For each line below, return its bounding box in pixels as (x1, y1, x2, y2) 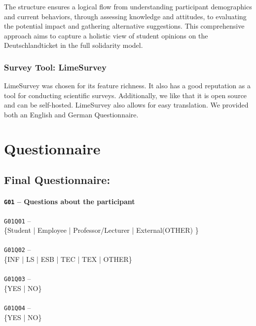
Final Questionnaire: (4, 172, 110, 187)
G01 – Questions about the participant (4, 196, 135, 207)
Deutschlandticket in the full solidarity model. (4, 40, 143, 50)
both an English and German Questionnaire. (4, 109, 139, 119)
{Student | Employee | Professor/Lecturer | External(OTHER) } (4, 225, 199, 235)
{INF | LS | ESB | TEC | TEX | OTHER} (4, 254, 132, 264)
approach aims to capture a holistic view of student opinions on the (4, 30, 208, 40)
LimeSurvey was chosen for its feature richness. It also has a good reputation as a (4, 80, 251, 91)
